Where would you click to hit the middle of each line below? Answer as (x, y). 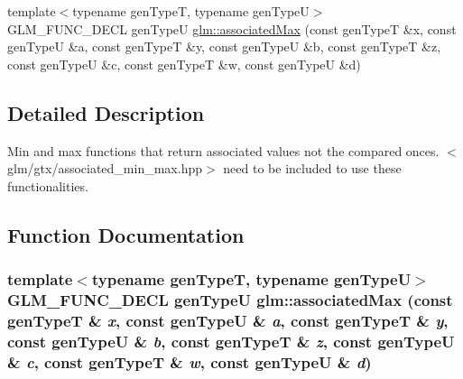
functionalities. (48, 185)
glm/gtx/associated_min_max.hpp (105, 168)
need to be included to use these (312, 168)
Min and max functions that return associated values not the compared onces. (223, 150)
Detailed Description (106, 112)
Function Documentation (126, 234)
